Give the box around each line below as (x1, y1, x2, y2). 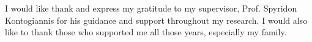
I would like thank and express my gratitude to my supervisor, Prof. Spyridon (5, 2, 297, 15)
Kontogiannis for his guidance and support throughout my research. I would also (5, 13, 308, 26)
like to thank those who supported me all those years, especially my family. (5, 26, 287, 38)
